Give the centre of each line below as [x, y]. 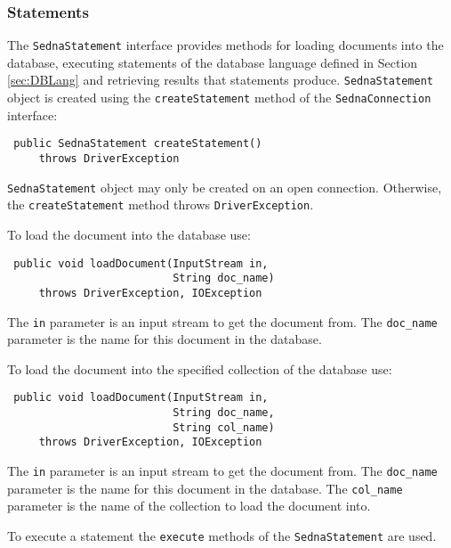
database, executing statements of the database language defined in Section [213, 62]
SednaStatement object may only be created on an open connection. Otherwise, [225, 187]
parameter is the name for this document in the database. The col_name [205, 488]
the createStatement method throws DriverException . [161, 204]
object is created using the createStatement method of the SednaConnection [219, 98]
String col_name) [224, 427]
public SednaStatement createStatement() [138, 144]
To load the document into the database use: [129, 234]
